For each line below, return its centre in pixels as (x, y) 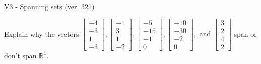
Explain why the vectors (42, 34)
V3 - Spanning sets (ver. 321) (49, 6)
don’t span (20, 55)
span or (245, 34)
